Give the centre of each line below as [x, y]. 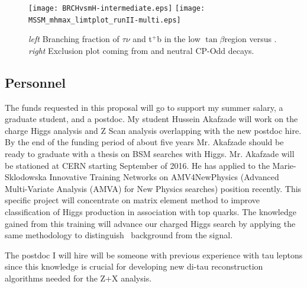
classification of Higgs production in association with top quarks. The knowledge [151, 212]
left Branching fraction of [74, 39]
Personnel [35, 82]
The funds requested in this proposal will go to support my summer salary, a [144, 107]
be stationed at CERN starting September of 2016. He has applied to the [137, 165]
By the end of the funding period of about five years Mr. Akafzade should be [144, 142]
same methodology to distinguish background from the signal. [119, 235]
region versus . [251, 39]
